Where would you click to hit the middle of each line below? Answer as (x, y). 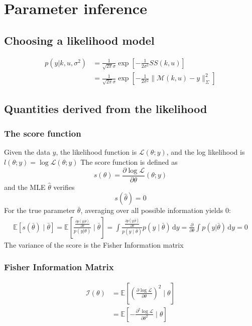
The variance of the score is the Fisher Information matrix (94, 244)
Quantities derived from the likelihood (106, 108)
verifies (64, 187)
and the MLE (25, 187)
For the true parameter (40, 210)
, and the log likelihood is (206, 152)
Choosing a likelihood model (79, 40)
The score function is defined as (129, 161)
